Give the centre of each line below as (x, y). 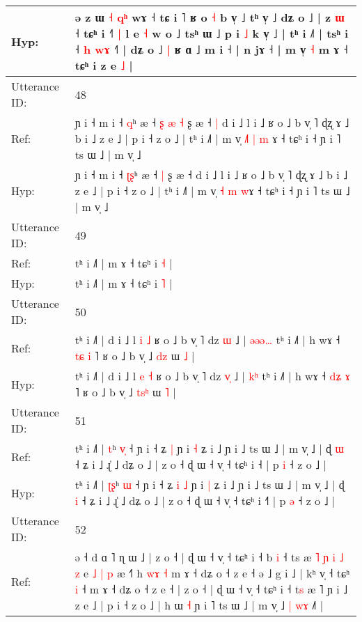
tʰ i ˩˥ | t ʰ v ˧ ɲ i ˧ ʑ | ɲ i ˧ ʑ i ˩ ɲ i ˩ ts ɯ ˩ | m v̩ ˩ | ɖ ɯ (209, 448)
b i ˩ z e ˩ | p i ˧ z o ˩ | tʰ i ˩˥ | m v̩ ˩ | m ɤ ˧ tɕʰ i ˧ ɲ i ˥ (208, 138)
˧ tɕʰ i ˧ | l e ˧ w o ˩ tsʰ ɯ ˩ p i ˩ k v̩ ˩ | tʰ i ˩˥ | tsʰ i (212, 33)
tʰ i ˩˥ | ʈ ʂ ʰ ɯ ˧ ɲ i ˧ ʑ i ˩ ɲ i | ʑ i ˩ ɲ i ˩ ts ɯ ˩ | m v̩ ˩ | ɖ (210, 484)
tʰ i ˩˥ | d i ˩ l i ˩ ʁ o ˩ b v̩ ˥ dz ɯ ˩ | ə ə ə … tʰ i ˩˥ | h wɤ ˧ (207, 340)
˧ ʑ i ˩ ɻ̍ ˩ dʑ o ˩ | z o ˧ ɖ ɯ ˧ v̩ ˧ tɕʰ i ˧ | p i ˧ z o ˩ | (200, 464)
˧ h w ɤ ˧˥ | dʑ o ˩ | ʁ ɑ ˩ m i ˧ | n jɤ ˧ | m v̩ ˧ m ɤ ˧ (211, 49)
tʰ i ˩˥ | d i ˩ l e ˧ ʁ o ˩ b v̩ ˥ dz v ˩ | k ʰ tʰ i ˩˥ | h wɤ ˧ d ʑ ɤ (212, 376)
